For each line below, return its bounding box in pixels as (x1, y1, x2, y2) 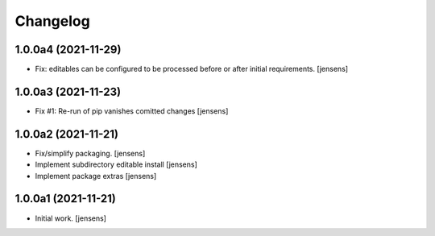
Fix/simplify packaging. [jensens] (35, 148, 146, 158)
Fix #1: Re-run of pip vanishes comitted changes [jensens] (35, 106, 229, 116)
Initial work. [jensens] (35, 213, 106, 223)
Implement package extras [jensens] (35, 171, 157, 180)
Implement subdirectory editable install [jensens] (35, 159, 197, 169)
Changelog (14, 12, 90, 30)
